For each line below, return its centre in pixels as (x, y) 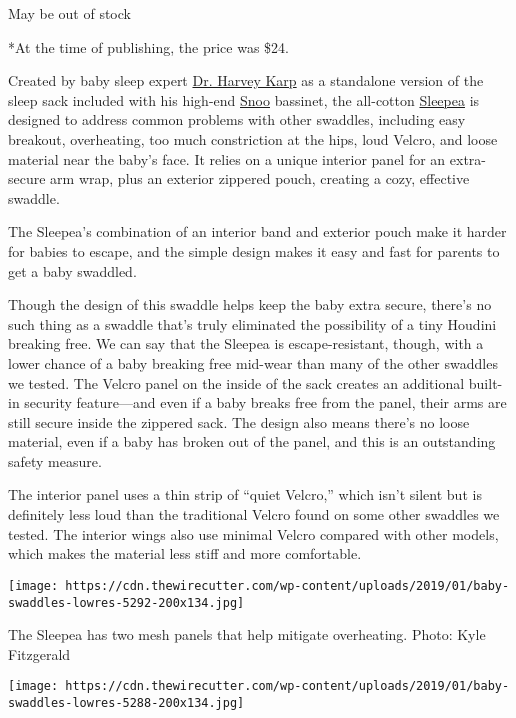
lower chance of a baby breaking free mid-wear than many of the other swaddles (253, 362)
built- (485, 382)
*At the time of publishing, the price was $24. (148, 46)
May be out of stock (69, 13)
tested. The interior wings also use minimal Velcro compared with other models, (253, 533)
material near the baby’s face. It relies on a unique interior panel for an (227, 158)
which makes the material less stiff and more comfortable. (185, 553)
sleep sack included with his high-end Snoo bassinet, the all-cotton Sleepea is (244, 99)
